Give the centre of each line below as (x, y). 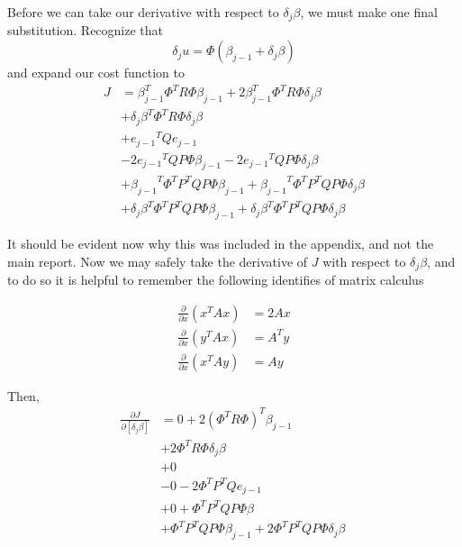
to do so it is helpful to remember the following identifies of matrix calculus (216, 280)
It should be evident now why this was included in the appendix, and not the (221, 244)
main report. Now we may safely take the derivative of (158, 261)
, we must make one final (369, 12)
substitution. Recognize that (86, 30)
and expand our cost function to (96, 73)
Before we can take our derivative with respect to (143, 12)
